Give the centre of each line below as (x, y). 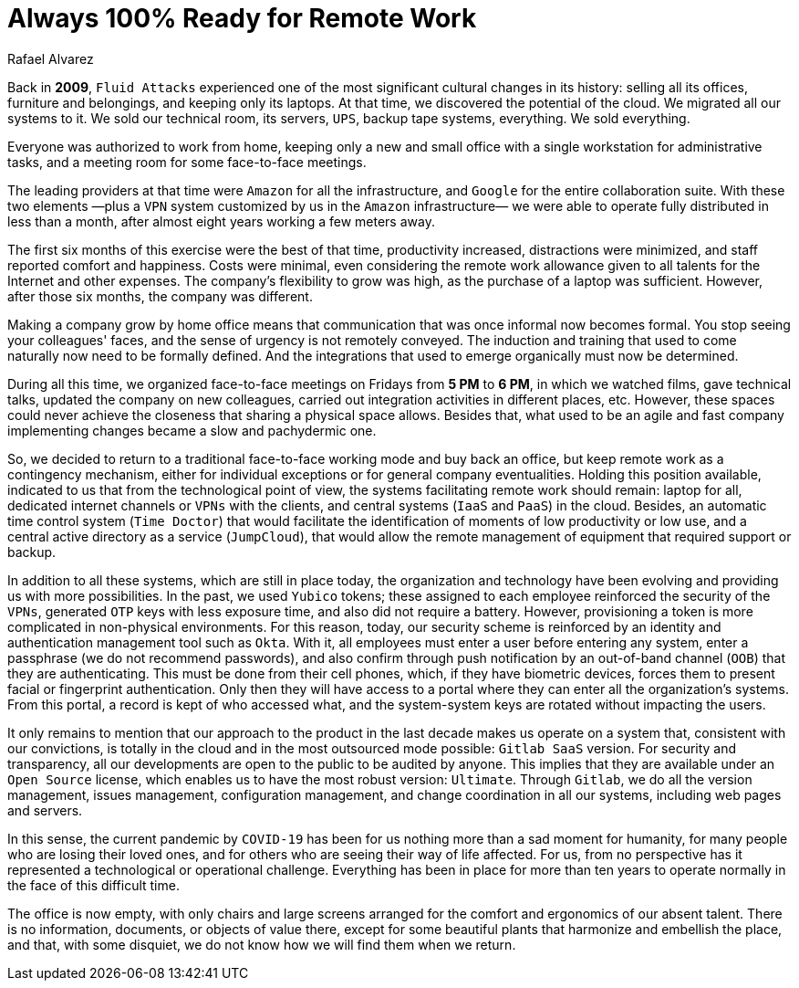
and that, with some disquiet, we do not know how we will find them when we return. (262, 944)
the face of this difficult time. (93, 885)
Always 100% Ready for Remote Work (242, 18)
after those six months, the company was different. (160, 296)
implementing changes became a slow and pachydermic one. (192, 430)
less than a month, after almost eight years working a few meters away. (221, 221)
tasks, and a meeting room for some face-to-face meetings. (187, 162)
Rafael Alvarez (51, 58)
